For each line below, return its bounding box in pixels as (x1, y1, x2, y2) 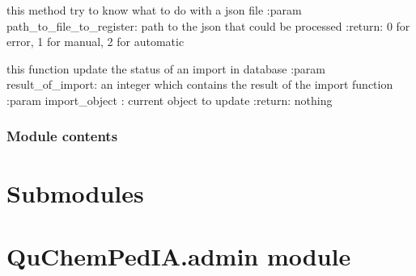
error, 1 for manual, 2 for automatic (6, 33, 185, 50)
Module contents (6, 126, 118, 146)
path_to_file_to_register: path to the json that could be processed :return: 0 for (6, 17, 410, 34)
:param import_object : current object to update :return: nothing (6, 91, 333, 108)
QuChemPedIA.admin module (6, 239, 351, 272)
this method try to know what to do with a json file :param (6, 2, 302, 18)
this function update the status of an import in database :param (6, 60, 325, 77)
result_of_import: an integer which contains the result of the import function (6, 76, 393, 93)
